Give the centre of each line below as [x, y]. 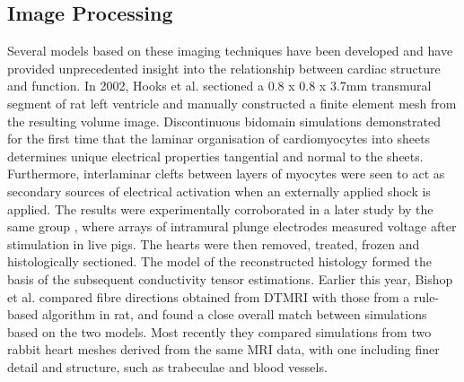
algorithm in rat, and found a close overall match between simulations [234, 314]
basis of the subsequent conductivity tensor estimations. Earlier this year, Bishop [230, 278]
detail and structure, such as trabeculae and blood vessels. [167, 366]
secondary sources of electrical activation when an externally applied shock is [219, 191]
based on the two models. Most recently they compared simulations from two [219, 331]
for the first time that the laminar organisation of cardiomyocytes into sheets [219, 139]
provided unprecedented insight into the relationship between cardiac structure [224, 68]
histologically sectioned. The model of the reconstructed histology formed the [219, 261]
